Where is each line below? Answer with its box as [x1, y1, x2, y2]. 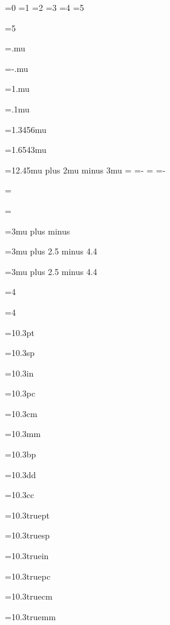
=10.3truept [5, 508, 50, 521]
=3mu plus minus [5, 224, 70, 237]
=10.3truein [5, 549, 49, 562]
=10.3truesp [5, 529, 50, 542]
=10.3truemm [5, 610, 56, 623]
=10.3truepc [5, 569, 51, 582]
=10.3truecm [5, 590, 53, 603]
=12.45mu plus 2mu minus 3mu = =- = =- [5, 163, 166, 176]
